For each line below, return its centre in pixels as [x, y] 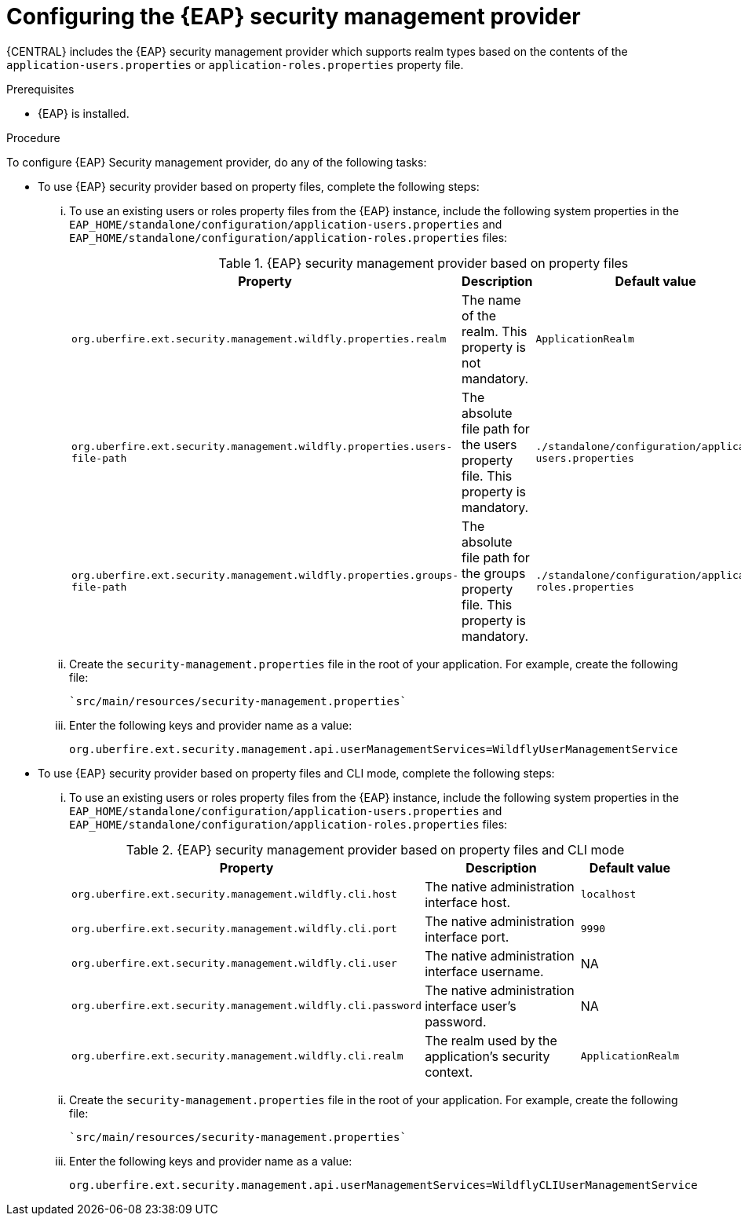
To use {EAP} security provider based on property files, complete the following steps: [259, 186]
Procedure [33, 137]
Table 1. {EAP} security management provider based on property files [423, 263]
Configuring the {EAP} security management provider [294, 16]
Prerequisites [40, 89]
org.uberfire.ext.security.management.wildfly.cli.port [234, 929]
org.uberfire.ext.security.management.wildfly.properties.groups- [265, 575]
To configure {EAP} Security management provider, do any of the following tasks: [217, 162]
